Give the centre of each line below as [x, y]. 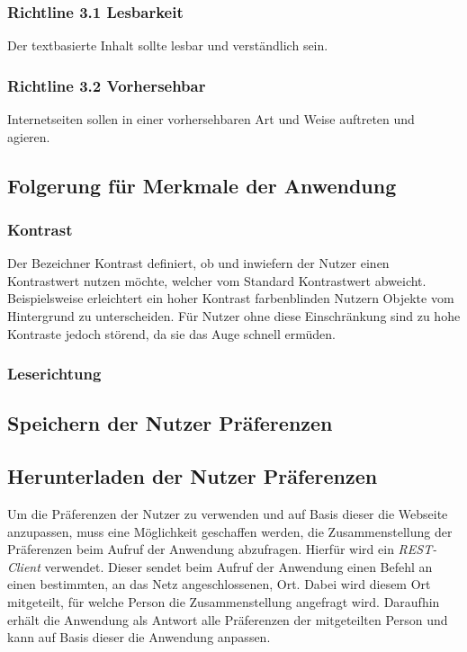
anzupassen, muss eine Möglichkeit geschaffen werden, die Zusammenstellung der [230, 531]
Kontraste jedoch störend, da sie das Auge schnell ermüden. [171, 333]
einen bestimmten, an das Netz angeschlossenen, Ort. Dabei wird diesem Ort [219, 584]
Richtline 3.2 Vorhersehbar [107, 85]
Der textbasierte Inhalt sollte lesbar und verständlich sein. [168, 45]
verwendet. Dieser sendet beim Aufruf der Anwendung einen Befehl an [238, 566]
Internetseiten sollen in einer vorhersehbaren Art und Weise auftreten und [211, 119]
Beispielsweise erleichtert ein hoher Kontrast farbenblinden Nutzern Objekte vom [231, 298]
